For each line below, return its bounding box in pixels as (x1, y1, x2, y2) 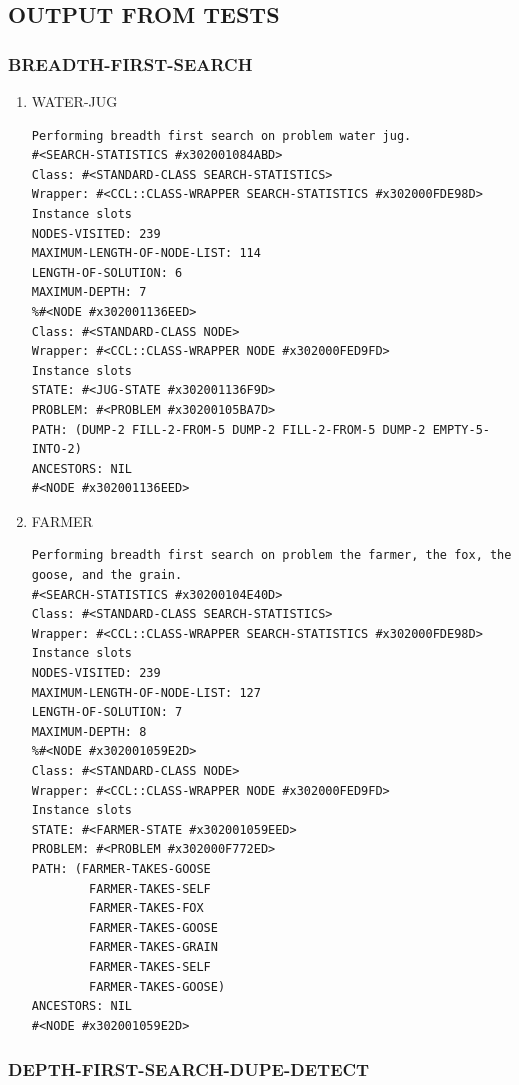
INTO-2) (31, 442, 82, 457)
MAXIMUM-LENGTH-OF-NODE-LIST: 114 (31, 246, 261, 261)
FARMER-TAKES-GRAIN (89, 940, 218, 955)
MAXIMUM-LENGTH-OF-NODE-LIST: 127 (31, 685, 261, 700)
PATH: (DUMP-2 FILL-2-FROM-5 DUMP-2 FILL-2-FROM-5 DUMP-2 (31, 422, 426, 437)
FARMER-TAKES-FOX (89, 901, 204, 916)
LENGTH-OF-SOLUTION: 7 (31, 705, 183, 720)
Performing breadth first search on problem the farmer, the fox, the (31, 548, 512, 563)
